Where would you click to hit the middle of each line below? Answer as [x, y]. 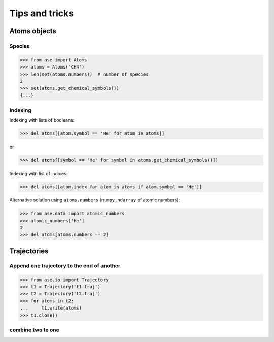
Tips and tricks [41, 13]
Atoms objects [33, 31]
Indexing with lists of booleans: [42, 120]
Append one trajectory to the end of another [65, 265]
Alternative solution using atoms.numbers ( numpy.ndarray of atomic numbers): [95, 200]
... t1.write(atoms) [51, 308]
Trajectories [29, 251]
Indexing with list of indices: [39, 174]
